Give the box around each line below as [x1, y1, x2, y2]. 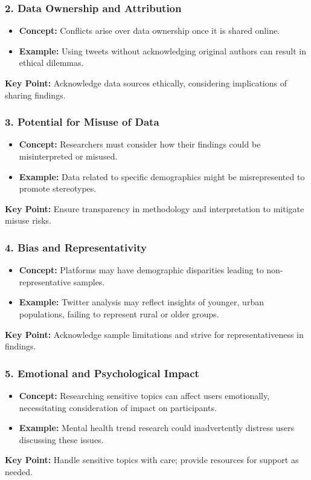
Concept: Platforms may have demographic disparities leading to [19, 264, 264, 276]
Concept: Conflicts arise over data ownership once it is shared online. [19, 24, 280, 37]
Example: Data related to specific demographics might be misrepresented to [19, 170, 305, 183]
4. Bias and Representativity [5, 239, 147, 255]
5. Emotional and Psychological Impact [5, 365, 199, 380]
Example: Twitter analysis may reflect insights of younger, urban [19, 296, 264, 308]
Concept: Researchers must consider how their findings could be [19, 138, 261, 151]
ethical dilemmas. [19, 56, 84, 69]
